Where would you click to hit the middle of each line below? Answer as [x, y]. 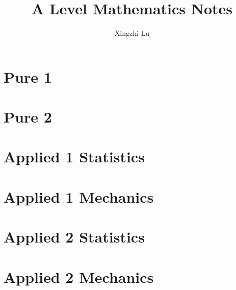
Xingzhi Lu [132, 33]
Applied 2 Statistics [74, 237]
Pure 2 [28, 117]
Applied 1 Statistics [74, 156]
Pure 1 [28, 76]
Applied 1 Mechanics [79, 196]
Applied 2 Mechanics [79, 276]
